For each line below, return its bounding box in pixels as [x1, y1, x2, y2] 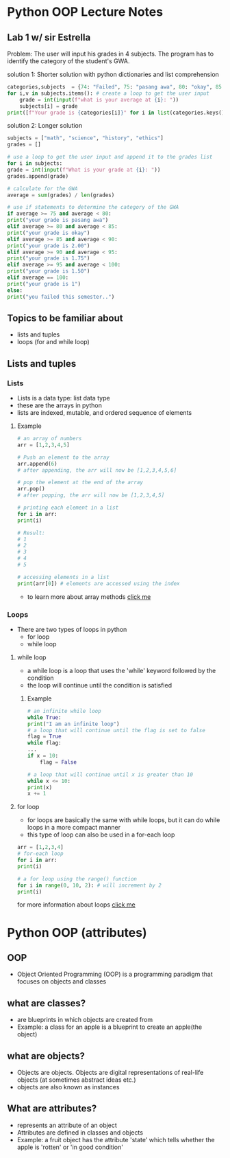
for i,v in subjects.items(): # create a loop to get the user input [7, 90, 210, 97]
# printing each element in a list [16, 504, 119, 511]
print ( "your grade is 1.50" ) [7, 268, 90, 275]
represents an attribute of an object [16, 1121, 118, 1129]
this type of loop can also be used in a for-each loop [27, 830, 175, 839]
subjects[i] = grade [19, 102, 78, 110]
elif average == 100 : [7, 274, 69, 281]
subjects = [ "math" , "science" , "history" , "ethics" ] [7, 135, 164, 141]
